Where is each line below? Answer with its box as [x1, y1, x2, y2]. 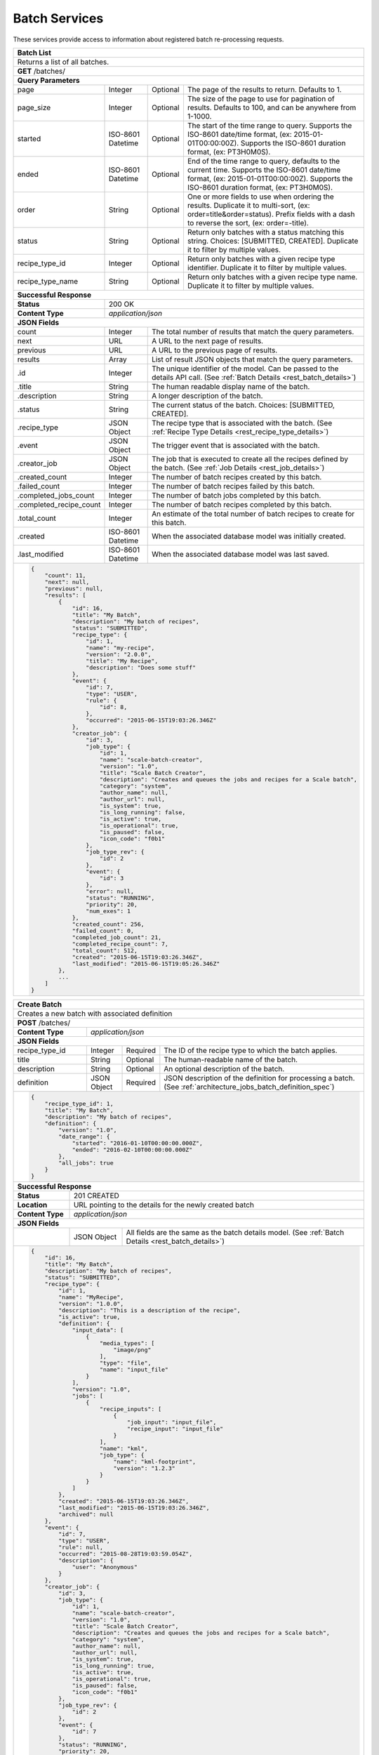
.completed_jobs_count [17, 490, 95, 500]
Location [17, 1200, 48, 1210]
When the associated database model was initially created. [151, 531, 347, 541]
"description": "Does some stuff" [85, 663, 197, 671]
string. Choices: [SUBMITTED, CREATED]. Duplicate [187, 236, 359, 246]
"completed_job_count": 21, [72, 934, 162, 941]
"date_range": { [58, 1132, 110, 1140]
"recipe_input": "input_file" [126, 1425, 224, 1433]
